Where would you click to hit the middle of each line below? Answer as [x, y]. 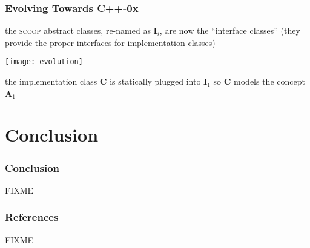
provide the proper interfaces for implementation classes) [110, 42]
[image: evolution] [44, 62]
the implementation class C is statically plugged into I [106, 81]
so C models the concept [259, 81]
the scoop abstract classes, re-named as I [81, 31]
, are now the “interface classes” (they [230, 31]
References [32, 217]
